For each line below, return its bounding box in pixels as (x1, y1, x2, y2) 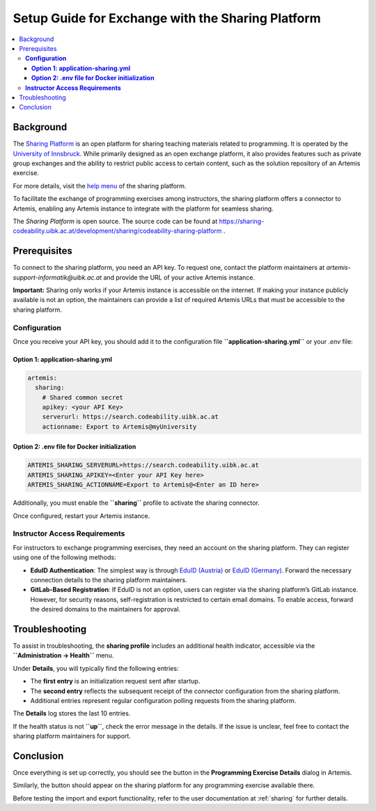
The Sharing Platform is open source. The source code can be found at (13, 217, 218, 225)
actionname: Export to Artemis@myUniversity (42, 423, 197, 430)
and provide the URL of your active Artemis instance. (103, 273, 256, 282)
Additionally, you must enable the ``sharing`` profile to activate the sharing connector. (13, 499, 260, 507)
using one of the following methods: (13, 553, 116, 561)
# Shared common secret (42, 393, 123, 401)
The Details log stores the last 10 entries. (13, 709, 131, 718)
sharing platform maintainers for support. (13, 732, 132, 741)
